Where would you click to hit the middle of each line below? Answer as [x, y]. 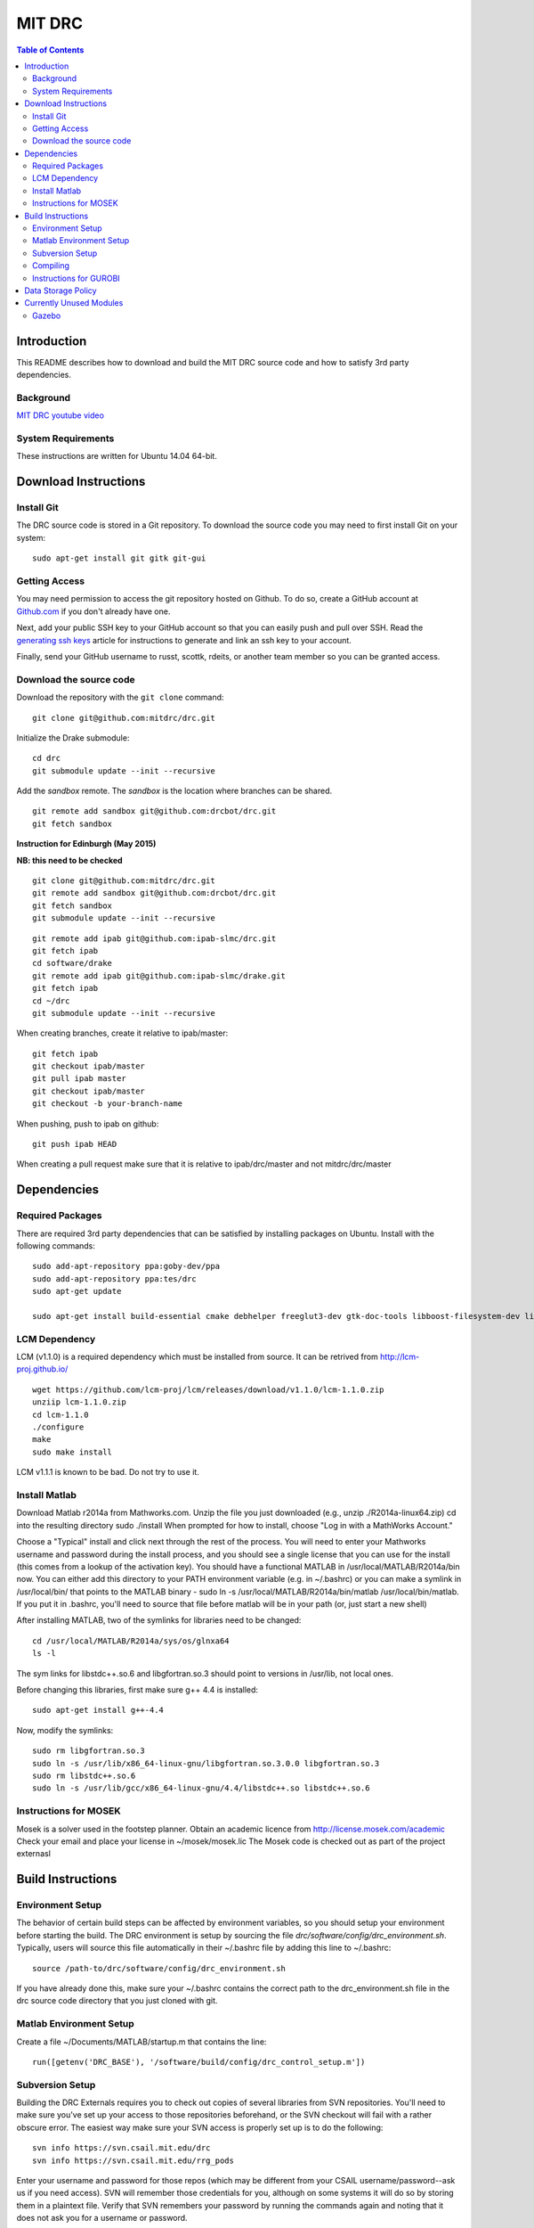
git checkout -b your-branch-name [107, 1104]
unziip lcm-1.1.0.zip [79, 1402]
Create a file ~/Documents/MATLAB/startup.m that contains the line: [142, 2042]
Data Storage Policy [61, 291]
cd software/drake [73, 963]
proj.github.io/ [42, 1369]
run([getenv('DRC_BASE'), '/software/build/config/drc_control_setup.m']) [199, 2062]
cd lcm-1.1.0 [61, 1414]
